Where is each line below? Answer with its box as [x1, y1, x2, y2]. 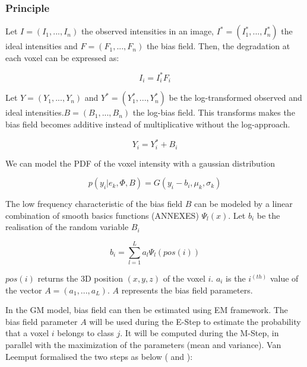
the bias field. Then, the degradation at [146, 40, 290, 52]
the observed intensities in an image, [81, 25, 214, 37]
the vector [5, 283, 42, 296]
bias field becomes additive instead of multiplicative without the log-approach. [5, 117, 290, 130]
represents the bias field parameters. [121, 283, 253, 296]
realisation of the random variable [5, 221, 129, 233]
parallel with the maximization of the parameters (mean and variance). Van [5, 338, 281, 350]
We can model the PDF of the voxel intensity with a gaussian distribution [5, 157, 276, 169]
